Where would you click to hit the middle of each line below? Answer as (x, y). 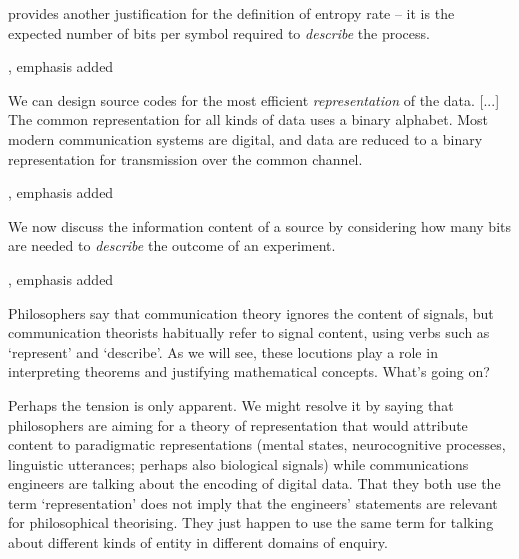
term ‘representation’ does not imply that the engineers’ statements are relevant (253, 502)
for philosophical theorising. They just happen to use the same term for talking (251, 522)
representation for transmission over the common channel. (185, 158)
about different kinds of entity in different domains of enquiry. (198, 542)
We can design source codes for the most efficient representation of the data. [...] (254, 99)
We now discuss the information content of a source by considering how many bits (260, 225)
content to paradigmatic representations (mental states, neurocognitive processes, (257, 444)
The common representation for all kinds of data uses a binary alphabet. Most (248, 119)
